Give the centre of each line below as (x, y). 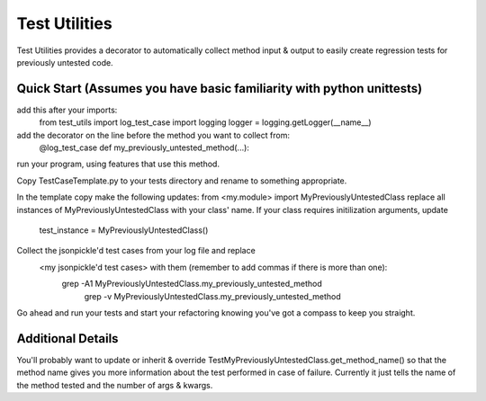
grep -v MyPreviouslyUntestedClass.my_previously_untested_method (212, 296)
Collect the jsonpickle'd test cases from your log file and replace (136, 251)
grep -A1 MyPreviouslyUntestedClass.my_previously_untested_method (192, 284)
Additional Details (67, 339)
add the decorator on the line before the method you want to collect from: (153, 135)
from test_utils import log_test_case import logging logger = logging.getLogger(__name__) (206, 122)
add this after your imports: (67, 110)
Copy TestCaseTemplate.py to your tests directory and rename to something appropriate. (182, 181)
